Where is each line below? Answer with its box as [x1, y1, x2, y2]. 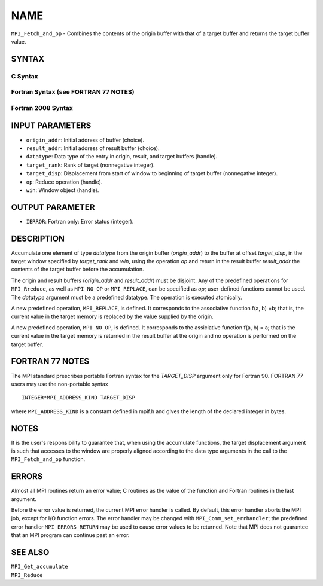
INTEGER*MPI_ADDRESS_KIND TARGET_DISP [22, 395, 136, 401]
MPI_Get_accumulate [11, 563, 68, 570]
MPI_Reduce [11, 572, 43, 578]
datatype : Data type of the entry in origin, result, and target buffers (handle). [26, 153, 218, 160]
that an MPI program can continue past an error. [11, 532, 130, 539]
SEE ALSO [11, 547, 50, 557]
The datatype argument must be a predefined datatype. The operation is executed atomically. [11, 294, 242, 301]
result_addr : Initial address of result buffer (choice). [26, 144, 160, 152]
